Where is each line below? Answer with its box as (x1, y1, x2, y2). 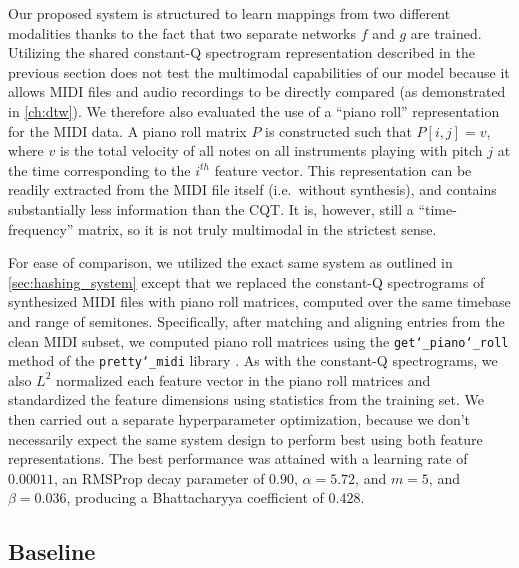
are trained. (410, 22, 482, 43)
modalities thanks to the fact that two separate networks (8, 22, 357, 43)
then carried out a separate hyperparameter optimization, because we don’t (8, 409, 470, 429)
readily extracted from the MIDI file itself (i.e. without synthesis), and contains (8, 179, 497, 200)
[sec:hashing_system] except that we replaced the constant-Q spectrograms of (8, 271, 485, 292)
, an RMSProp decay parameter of (53, 467, 265, 488)
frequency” (8, 218, 74, 239)
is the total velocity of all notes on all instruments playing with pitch (59, 140, 483, 161)
